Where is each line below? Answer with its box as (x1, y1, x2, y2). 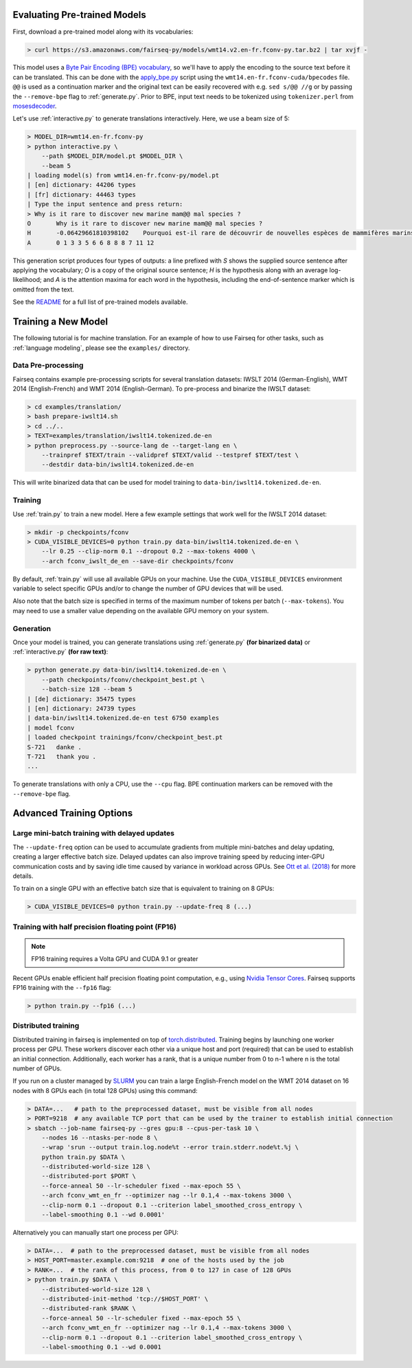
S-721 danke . (27, 743, 82, 751)
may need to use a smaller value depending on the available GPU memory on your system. (12, 606, 269, 615)
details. (12, 872, 34, 880)
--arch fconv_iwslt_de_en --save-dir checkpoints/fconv (41, 557, 234, 565)
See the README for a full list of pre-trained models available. (12, 298, 188, 306)
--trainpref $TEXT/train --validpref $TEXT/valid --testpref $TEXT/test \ (41, 451, 299, 459)
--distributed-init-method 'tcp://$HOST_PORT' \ (41, 1294, 209, 1303)
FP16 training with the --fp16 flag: (12, 984, 112, 992)
